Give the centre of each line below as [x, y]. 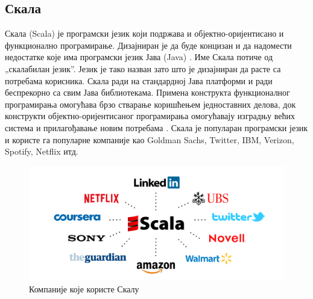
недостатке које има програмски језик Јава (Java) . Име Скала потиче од [139, 57]
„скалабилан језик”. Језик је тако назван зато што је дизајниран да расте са [143, 68]
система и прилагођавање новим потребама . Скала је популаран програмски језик [156, 127]
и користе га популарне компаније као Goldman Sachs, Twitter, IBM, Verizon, [150, 139]
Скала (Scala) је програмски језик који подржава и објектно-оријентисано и [144, 33]
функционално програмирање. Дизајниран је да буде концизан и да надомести [148, 45]
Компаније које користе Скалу [84, 288]
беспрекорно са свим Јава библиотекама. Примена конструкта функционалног [147, 92]
